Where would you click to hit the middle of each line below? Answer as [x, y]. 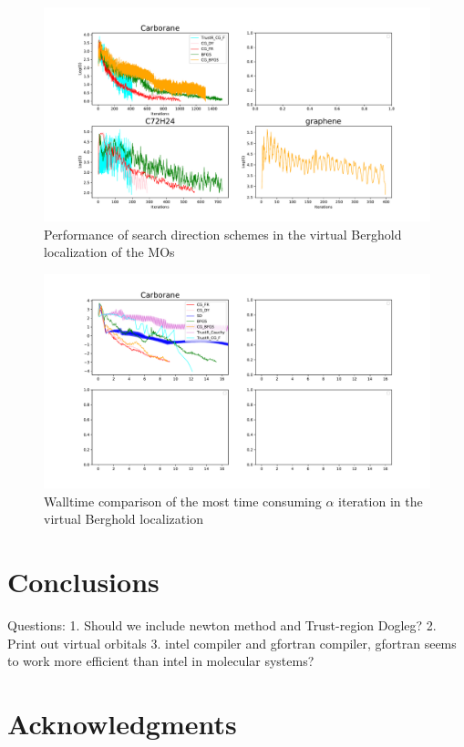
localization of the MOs [109, 252]
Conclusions [83, 582]
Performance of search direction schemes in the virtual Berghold [223, 234]
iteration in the [381, 501]
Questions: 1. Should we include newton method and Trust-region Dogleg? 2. [222, 625]
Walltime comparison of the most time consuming [183, 501]
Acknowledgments [122, 724]
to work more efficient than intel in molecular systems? [161, 661]
